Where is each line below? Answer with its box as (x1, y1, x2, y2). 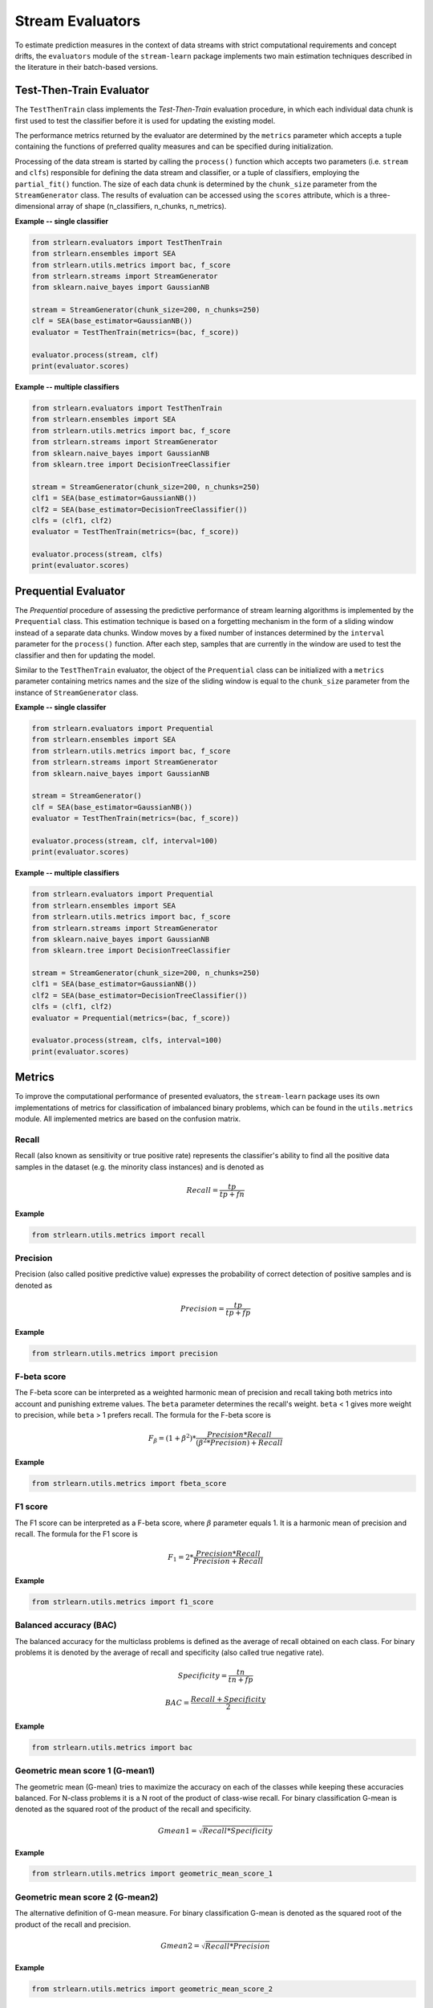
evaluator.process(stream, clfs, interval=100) (31, 1036, 222, 1045)
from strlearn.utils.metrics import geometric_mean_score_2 (31, 1984, 273, 1994)
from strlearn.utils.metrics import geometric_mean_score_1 (31, 1869, 273, 1879)
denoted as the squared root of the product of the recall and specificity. (14, 1804, 252, 1814)
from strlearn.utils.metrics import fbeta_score (31, 1479, 227, 1488)
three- (369, 190, 391, 200)
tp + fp (225, 1308, 251, 1317)
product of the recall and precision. (14, 1920, 132, 1929)
